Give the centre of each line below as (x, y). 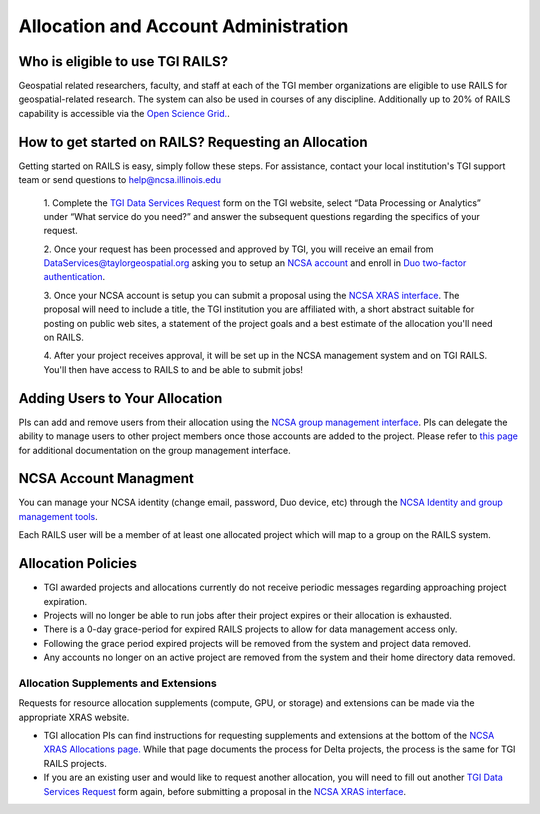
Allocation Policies (78, 563)
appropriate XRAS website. (74, 717)
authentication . (74, 277)
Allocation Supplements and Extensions (117, 683)
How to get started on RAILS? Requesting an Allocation (193, 141)
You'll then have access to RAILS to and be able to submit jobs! (173, 369)
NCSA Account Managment (106, 478)
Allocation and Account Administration (183, 26)
